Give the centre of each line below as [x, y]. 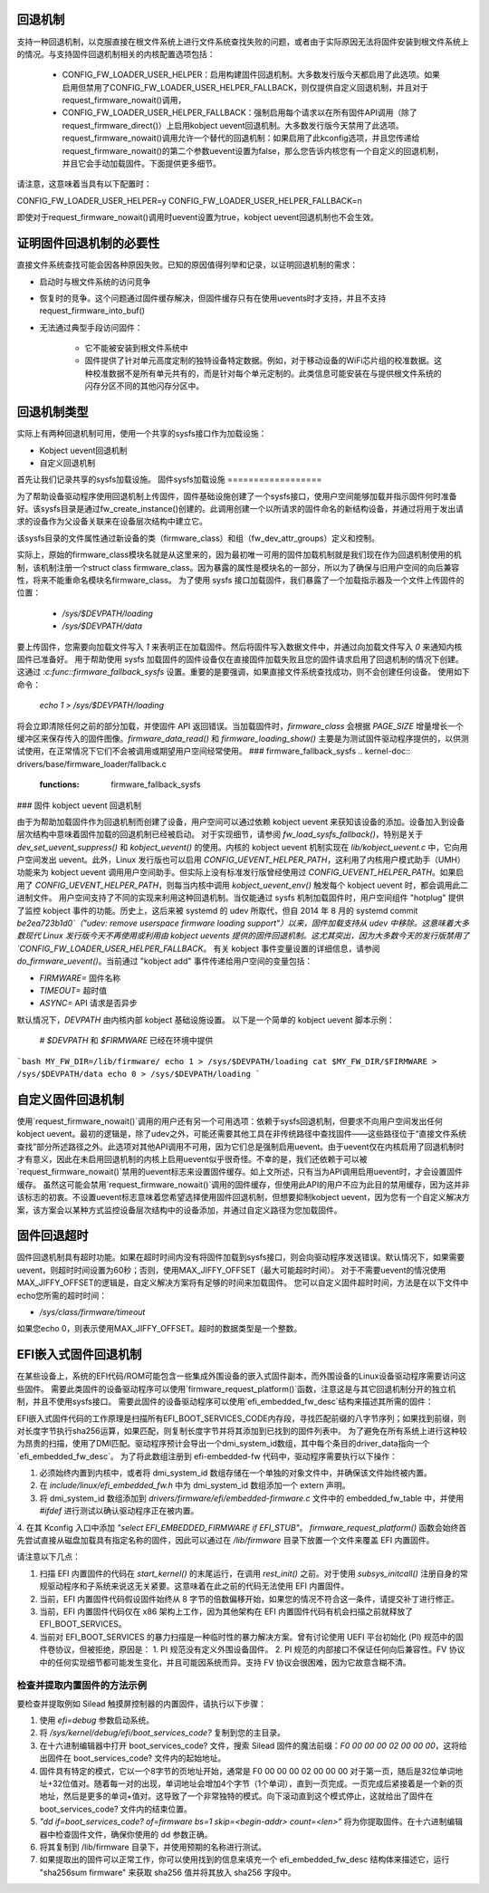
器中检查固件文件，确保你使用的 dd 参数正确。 [126, 1834]
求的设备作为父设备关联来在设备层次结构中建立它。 [112, 522]
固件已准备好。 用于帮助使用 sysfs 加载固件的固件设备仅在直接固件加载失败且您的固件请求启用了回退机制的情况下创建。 [240, 659]
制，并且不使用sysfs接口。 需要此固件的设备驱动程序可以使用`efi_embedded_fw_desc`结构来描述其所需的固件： [225, 1402]
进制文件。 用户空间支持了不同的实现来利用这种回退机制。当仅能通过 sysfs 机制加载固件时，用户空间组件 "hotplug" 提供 [240, 898]
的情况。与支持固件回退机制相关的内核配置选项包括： [116, 53]
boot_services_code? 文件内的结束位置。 [115, 1809]
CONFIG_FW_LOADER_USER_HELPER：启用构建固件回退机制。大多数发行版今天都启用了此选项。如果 [251, 75]
